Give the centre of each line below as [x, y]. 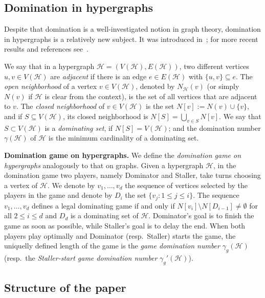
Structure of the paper [65, 288]
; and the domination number [215, 128]
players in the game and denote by [58, 195]
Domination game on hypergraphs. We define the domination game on [123, 155]
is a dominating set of [104, 215]
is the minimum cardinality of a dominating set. [124, 138]
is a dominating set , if [79, 128]
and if [13, 116]
